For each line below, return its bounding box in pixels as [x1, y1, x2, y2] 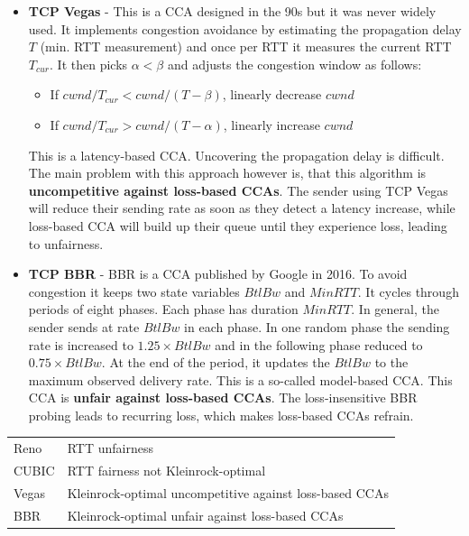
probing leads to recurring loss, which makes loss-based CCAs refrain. [28, 405, 414, 424]
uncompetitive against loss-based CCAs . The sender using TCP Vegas [28, 180, 448, 199]
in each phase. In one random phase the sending [184, 317, 450, 336]
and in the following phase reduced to [215, 335, 423, 354]
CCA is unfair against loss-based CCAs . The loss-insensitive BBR [28, 388, 418, 407]
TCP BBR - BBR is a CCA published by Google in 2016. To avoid [28, 264, 408, 283]
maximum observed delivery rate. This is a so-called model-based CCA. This [28, 370, 453, 389]
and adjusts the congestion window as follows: [167, 54, 422, 73]
